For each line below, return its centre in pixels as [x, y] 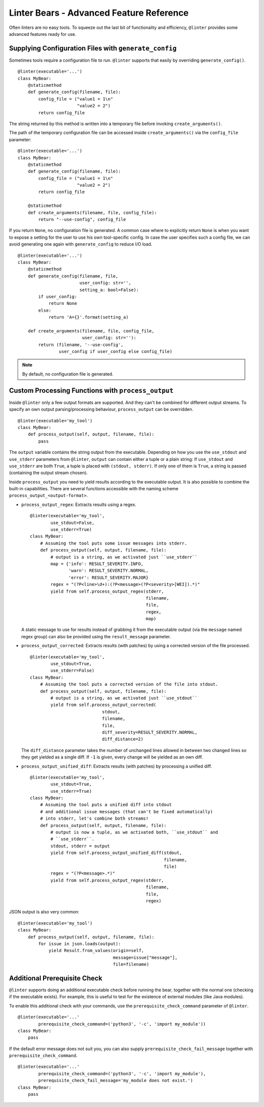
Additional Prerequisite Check [56, 978]
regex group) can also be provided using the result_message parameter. [96, 636]
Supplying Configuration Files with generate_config [93, 48]
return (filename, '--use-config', [81, 345]
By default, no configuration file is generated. [68, 374]
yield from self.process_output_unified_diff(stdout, [116, 853]
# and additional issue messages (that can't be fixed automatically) [126, 812]
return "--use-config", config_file [82, 220]
